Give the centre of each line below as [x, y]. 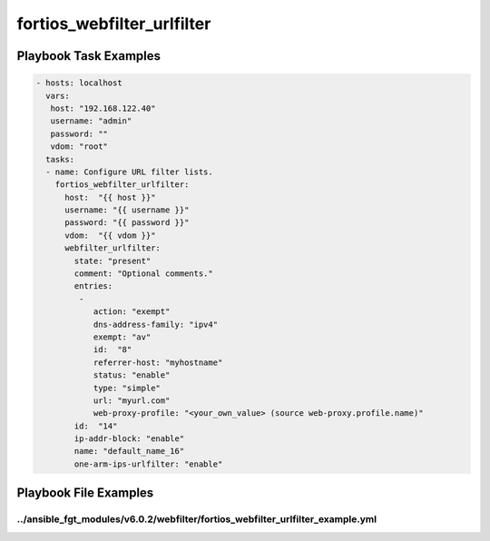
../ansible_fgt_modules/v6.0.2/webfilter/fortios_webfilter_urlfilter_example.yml [196, 519]
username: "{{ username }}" [127, 210]
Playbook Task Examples [89, 56]
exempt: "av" [122, 337]
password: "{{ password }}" [127, 223]
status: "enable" [132, 375]
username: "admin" [91, 121]
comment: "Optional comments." [143, 274]
